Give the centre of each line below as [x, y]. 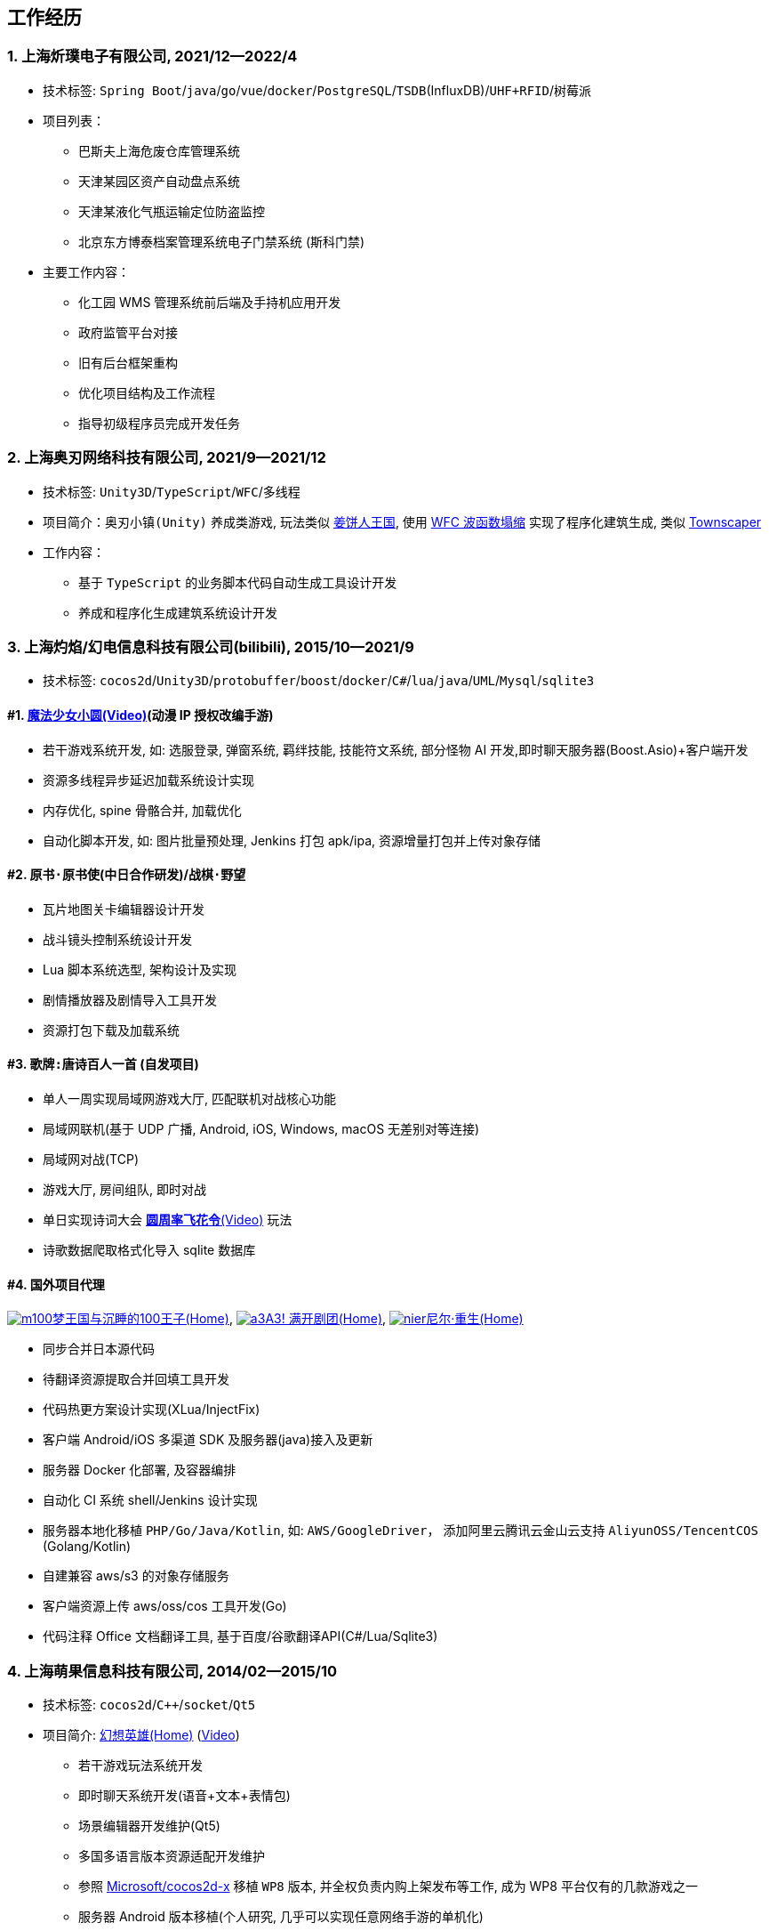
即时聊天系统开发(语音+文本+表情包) [184, 1795]
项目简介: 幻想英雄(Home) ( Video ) [141, 1734]
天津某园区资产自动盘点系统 [159, 181]
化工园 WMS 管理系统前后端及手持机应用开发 [210, 302]
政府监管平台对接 [128, 332]
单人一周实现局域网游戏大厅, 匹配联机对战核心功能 [189, 1098]
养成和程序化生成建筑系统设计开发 [178, 612]
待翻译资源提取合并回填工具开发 [136, 1379]
